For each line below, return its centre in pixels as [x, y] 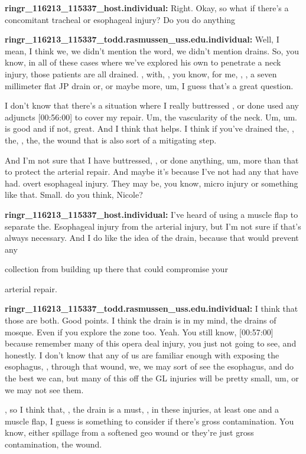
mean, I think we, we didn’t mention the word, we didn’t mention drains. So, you [152, 50]
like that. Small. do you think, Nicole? [74, 195]
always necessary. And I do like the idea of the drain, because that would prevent [152, 238]
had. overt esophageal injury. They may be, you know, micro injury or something [152, 183]
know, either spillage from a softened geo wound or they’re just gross [129, 432]
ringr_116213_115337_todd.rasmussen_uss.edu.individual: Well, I [142, 39]
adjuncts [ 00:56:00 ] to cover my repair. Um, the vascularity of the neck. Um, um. [151, 117]
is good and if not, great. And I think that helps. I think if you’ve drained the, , [149, 128]
